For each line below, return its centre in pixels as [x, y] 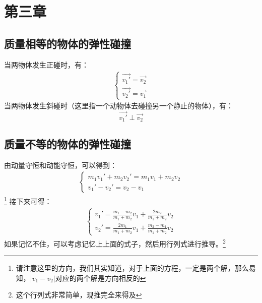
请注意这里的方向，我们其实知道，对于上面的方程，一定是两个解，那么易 [136, 268]
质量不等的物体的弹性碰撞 [68, 143]
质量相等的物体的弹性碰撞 [68, 43]
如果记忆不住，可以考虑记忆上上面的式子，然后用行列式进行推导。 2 [115, 243]
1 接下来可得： [28, 200]
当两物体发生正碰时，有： [46, 64]
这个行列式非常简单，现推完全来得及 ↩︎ [79, 295]
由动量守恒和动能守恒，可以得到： [60, 165]
